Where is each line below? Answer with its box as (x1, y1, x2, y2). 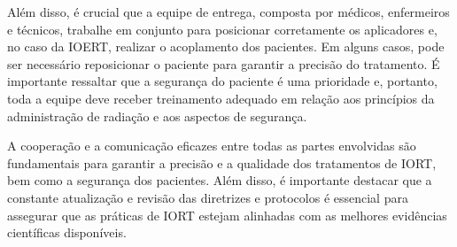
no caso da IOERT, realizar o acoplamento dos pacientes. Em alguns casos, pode (7, 37, 445, 56)
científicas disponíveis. (7, 223, 127, 242)
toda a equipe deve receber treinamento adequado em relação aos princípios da (7, 89, 435, 107)
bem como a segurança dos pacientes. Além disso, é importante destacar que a (7, 171, 432, 189)
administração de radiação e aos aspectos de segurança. (7, 106, 307, 125)
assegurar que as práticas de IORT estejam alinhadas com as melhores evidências (7, 205, 447, 224)
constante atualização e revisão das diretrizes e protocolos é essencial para (7, 188, 408, 206)
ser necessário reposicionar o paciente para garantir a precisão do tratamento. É (7, 54, 440, 73)
